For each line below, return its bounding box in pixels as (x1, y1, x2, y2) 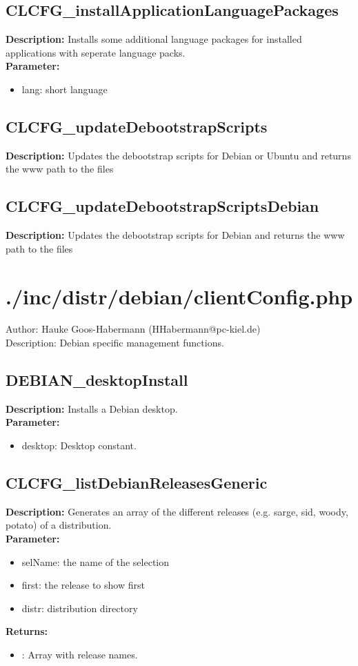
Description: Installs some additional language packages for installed (6, 32, 302, 46)
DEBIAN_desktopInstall (6, 369, 188, 391)
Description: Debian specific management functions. (6, 335, 224, 350)
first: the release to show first (21, 578, 145, 592)
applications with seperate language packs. (6, 45, 186, 59)
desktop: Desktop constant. (21, 438, 137, 453)
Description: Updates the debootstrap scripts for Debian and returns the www (6, 228, 345, 242)
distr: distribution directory (21, 600, 138, 615)
